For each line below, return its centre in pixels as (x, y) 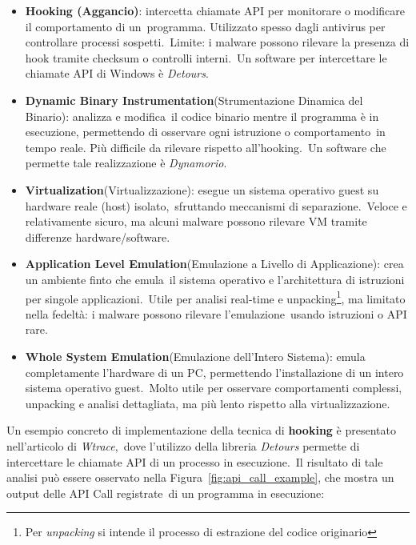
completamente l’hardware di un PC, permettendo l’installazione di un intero (214, 372)
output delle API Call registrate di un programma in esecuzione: (166, 493)
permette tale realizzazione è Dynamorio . (126, 163)
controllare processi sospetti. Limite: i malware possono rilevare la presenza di (217, 42)
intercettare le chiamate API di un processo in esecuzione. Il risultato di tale (195, 461)
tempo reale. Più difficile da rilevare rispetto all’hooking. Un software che (206, 147)
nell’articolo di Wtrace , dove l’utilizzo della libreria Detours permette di (183, 445)
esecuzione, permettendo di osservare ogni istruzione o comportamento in (205, 132)
